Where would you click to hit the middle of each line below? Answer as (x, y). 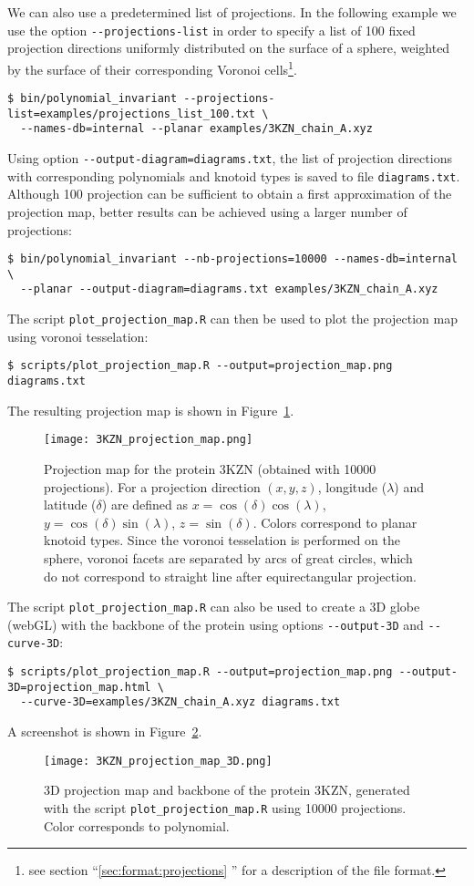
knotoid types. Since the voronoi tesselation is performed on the (222, 540)
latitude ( (70, 505)
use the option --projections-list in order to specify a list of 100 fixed (211, 30)
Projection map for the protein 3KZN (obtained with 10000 (210, 468)
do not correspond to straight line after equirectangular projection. (230, 576)
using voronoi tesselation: (78, 336)
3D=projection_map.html (79, 687)
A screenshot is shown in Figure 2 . (105, 731)
